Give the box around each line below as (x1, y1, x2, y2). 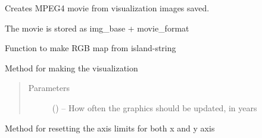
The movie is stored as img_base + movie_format (5, 21, 189, 34)
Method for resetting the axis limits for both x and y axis (5, 121, 215, 134)
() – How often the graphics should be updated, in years (52, 101, 257, 114)
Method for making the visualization (5, 61, 138, 74)
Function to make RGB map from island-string (5, 42, 176, 54)
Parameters (28, 81, 70, 94)
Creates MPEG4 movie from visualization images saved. (5, 2, 210, 14)
